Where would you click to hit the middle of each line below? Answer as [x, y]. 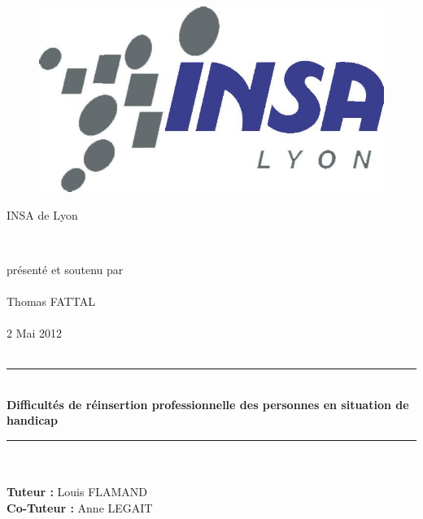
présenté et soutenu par [65, 269]
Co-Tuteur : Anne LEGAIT [80, 507]
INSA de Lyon [42, 214]
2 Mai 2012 [35, 333]
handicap [33, 420]
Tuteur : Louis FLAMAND [77, 492]
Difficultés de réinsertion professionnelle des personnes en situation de [208, 404]
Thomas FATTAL [51, 301]
